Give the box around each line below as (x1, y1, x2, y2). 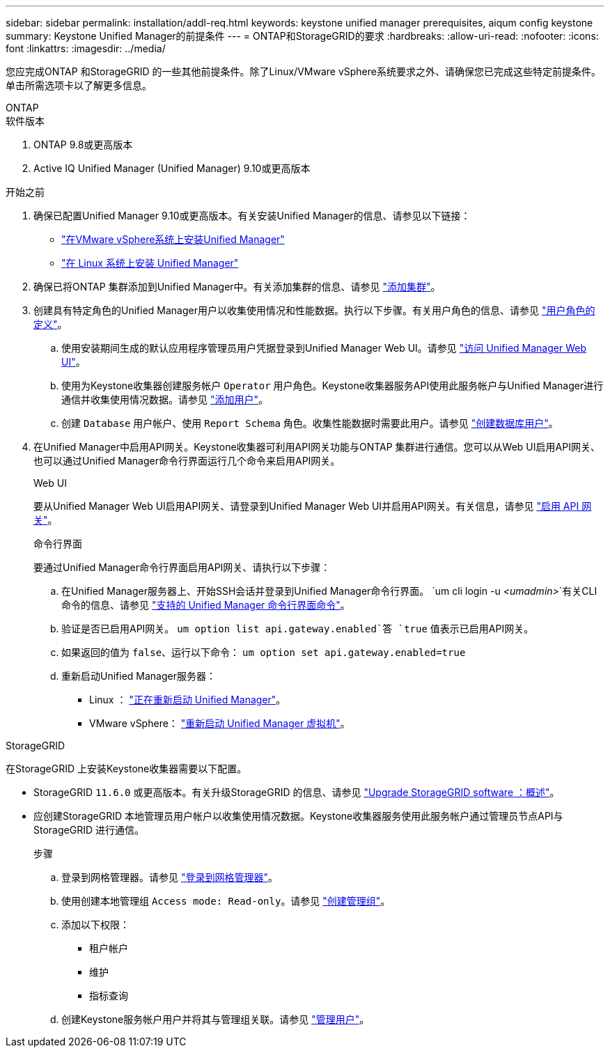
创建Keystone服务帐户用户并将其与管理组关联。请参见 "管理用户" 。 (61, 1013, 370, 1025)
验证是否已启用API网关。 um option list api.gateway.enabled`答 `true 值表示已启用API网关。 (61, 623, 534, 634)
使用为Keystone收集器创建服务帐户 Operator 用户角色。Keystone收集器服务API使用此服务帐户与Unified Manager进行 (61, 380, 604, 391)
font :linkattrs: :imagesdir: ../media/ (6, 42, 166, 54)
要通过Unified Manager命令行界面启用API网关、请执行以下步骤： (33, 561, 331, 573)
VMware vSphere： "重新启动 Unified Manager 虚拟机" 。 (89, 717, 350, 729)
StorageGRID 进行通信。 (33, 824, 144, 836)
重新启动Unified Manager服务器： (61, 670, 216, 682)
